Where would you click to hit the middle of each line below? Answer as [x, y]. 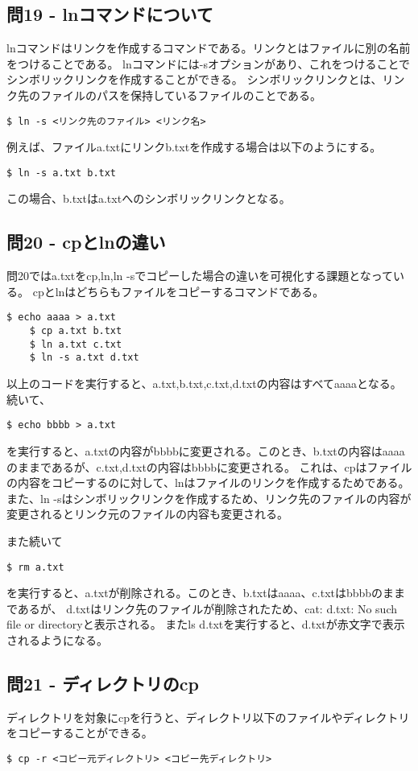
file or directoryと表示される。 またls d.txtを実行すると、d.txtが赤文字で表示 [206, 624]
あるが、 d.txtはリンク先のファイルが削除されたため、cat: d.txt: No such [207, 608]
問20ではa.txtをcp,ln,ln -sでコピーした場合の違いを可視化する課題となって [200, 276]
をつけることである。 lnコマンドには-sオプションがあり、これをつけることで [208, 63]
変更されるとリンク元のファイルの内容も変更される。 [147, 514]
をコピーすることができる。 [80, 733]
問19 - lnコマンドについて [110, 14]
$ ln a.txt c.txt [76, 344]
